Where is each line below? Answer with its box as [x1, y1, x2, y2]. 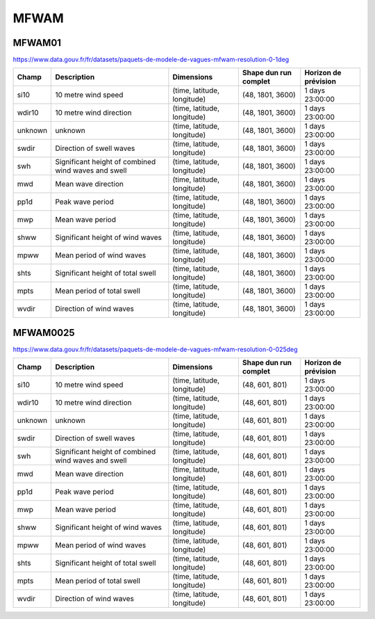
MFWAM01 [12, 37, 62, 49]
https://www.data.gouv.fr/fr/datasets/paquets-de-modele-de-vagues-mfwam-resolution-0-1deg [12, 56, 290, 64]
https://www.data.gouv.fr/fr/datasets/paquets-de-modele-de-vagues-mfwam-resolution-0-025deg [12, 345, 298, 353]
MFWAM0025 [12, 327, 76, 339]
